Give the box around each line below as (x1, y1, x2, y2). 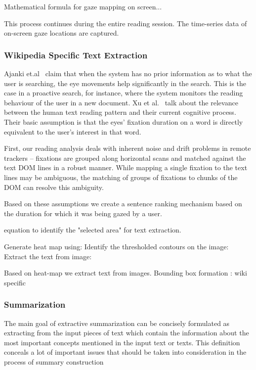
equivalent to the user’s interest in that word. (4, 126, 141, 137)
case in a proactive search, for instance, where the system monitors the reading (4, 88, 243, 98)
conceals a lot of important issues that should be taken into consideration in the (4, 347, 247, 357)
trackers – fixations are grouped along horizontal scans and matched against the (4, 152, 246, 163)
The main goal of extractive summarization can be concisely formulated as (4, 318, 230, 328)
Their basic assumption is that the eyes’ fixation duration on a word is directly (4, 116, 243, 127)
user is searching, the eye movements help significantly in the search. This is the (4, 78, 246, 88)
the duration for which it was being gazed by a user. (4, 208, 162, 218)
